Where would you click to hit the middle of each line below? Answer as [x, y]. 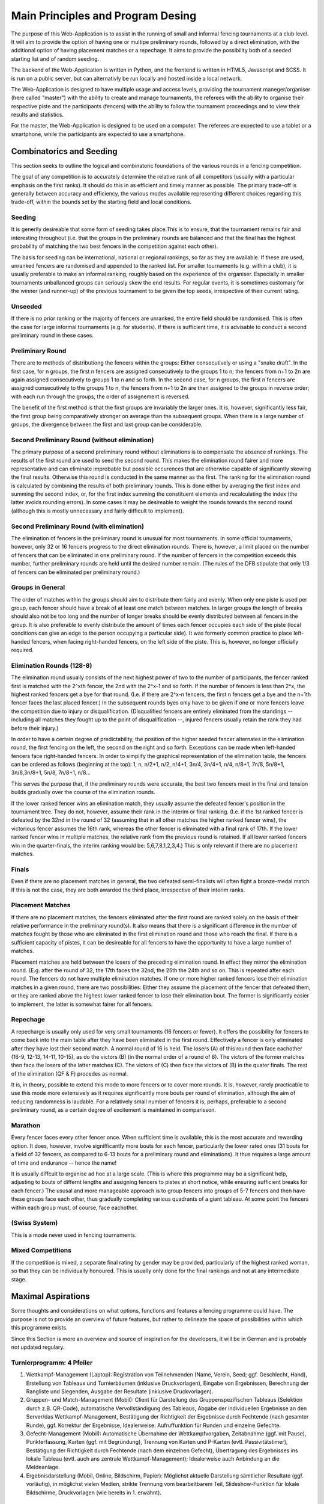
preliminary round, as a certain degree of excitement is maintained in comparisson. [113, 1110]
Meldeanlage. [43, 1467]
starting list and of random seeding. [55, 59]
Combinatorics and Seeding [64, 151]
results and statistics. [37, 115]
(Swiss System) [34, 1223]
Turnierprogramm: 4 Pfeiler [52, 1363]
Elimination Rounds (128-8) [52, 665]
